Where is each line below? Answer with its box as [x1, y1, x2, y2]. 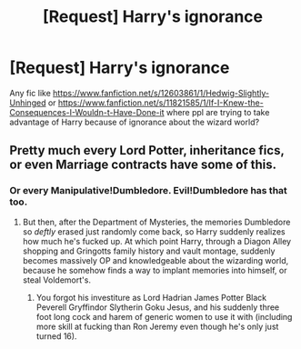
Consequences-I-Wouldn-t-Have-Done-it [9, 106, 165, 117]
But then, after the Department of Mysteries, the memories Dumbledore [22, 216, 291, 227]
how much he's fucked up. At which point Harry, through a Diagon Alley [22, 235, 292, 246]
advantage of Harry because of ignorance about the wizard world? [9, 116, 260, 127]
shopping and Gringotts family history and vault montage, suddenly [22, 245, 276, 256]
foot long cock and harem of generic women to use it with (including [35, 311, 293, 322]
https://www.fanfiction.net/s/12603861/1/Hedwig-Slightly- [53, 87, 270, 98]
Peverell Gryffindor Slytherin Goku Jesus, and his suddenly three [35, 302, 280, 313]
